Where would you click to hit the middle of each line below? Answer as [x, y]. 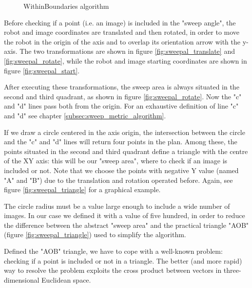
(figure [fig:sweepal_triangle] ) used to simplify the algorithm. [95, 234]
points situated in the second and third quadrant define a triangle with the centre [126, 151]
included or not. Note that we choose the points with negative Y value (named [121, 170]
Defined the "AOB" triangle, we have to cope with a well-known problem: [113, 251]
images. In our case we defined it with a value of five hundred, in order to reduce [125, 215]
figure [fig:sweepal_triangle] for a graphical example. [82, 189]
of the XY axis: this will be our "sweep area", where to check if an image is [116, 161]
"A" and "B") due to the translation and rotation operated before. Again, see [118, 180]
